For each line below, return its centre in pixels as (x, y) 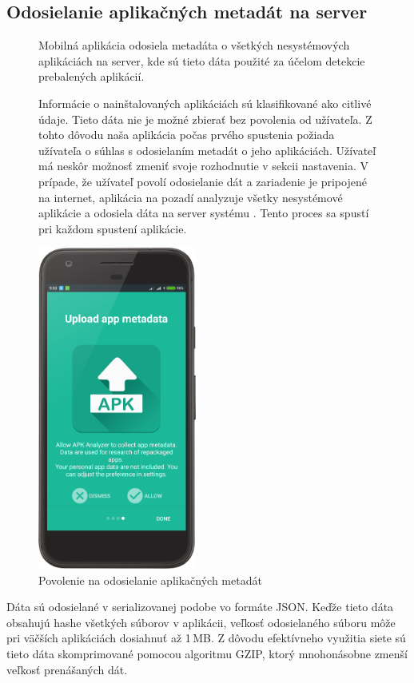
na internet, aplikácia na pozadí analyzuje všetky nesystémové (191, 197)
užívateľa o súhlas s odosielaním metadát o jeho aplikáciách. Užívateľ (207, 150)
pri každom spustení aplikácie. (113, 228)
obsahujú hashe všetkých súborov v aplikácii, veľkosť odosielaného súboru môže (201, 622)
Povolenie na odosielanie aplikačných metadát (150, 580)
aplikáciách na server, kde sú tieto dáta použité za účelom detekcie (202, 60)
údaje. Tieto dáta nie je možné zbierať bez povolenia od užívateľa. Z (205, 119)
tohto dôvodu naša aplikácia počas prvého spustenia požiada (187, 135)
